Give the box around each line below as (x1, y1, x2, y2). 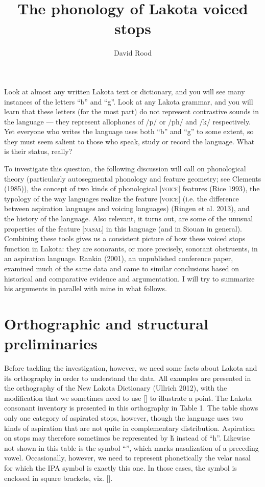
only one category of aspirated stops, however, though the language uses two (4, 413, 244, 423)
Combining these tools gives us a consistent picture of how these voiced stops (4, 233, 246, 244)
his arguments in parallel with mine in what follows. (4, 283, 167, 294)
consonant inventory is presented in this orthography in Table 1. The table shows (4, 402, 258, 413)
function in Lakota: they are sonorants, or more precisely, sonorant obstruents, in (4, 243, 258, 253)
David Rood (114, 47, 152, 58)
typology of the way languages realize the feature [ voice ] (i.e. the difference (4, 193, 239, 203)
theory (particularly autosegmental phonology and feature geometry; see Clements (4, 173, 261, 184)
